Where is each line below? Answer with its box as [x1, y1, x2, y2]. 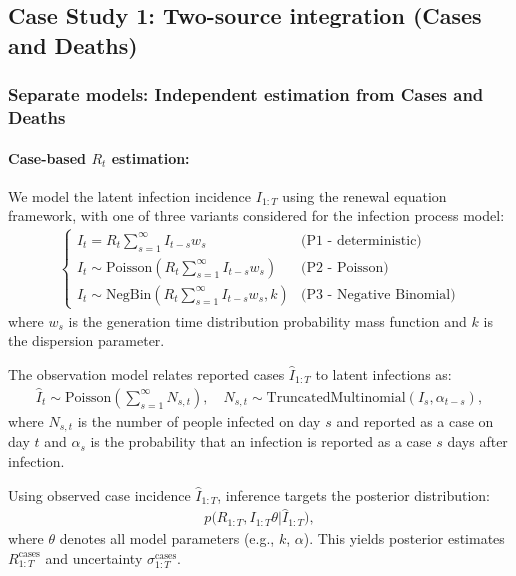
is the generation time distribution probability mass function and [68, 310, 467, 331]
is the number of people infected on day [77, 410, 321, 431]
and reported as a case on [336, 410, 494, 431]
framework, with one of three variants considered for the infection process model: [8, 205, 505, 226]
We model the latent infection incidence [8, 185, 252, 206]
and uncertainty [45, 547, 143, 568]
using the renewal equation [282, 185, 447, 206]
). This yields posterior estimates [303, 528, 505, 549]
